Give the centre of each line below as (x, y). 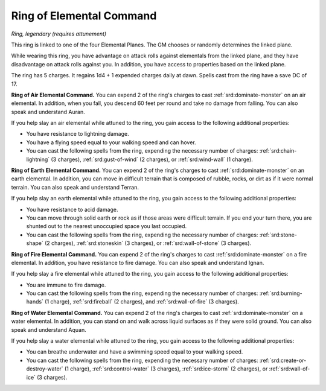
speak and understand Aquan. (49, 329)
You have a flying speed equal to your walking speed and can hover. (111, 142)
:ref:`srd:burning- (281, 293)
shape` (35, 243)
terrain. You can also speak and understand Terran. (75, 187)
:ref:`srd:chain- (278, 151)
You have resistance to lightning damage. (78, 134)
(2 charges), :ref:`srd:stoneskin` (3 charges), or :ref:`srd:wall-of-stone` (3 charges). (148, 243)
